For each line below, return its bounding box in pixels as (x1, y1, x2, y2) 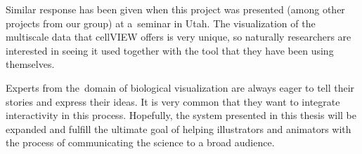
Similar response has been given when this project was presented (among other (6, 2, 345, 16)
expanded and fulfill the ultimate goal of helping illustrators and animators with (6, 121, 351, 136)
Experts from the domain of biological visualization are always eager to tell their (6, 80, 355, 94)
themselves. (6, 57, 55, 71)
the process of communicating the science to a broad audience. (6, 135, 275, 150)
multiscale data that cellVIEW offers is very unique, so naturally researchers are (6, 29, 351, 44)
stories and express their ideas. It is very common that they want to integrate (6, 94, 340, 108)
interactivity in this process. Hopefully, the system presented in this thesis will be (6, 108, 356, 122)
